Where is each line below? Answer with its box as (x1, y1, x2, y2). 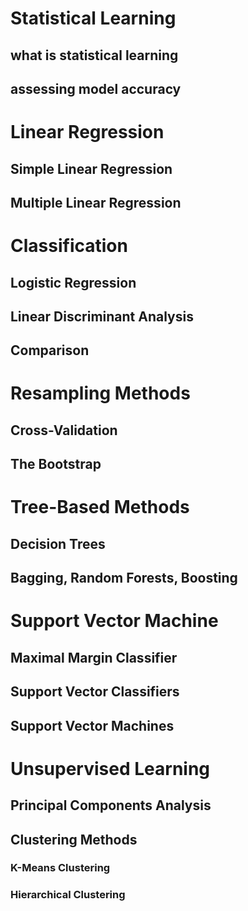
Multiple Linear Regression (10, 194, 182, 211)
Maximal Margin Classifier (10, 649, 178, 666)
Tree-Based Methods (10, 496, 190, 519)
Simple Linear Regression (10, 160, 173, 177)
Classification (10, 235, 128, 257)
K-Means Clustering (10, 861, 111, 875)
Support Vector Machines (10, 717, 175, 734)
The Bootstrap (10, 456, 102, 473)
